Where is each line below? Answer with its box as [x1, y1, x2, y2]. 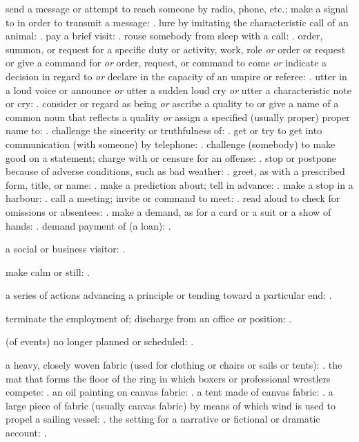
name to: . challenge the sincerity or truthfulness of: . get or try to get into [6, 123, 322, 138]
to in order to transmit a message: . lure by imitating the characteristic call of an [6, 15, 349, 29]
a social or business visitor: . [6, 241, 126, 256]
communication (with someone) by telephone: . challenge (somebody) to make [6, 136, 336, 151]
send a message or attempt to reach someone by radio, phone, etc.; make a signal [6, 1, 349, 15]
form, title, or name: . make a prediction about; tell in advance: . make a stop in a [6, 177, 353, 192]
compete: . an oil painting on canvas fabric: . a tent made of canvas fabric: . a [6, 385, 333, 399]
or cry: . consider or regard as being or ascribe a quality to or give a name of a [6, 96, 339, 111]
